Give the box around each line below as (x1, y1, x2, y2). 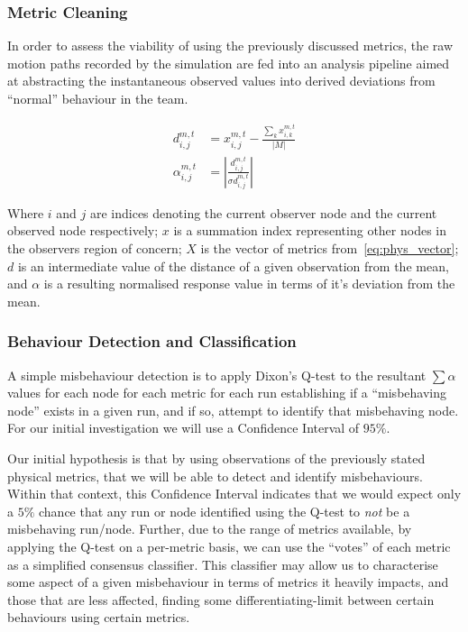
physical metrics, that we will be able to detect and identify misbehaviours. (7, 466, 423, 485)
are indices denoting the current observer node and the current (89, 203, 437, 222)
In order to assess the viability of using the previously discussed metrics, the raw (7, 36, 454, 55)
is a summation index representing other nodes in (173, 221, 447, 240)
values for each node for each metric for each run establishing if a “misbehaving (7, 383, 446, 402)
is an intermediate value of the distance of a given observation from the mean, (17, 256, 449, 275)
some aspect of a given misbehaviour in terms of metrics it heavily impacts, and (7, 572, 449, 591)
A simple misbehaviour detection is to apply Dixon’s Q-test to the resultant (7, 365, 427, 384)
